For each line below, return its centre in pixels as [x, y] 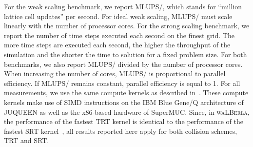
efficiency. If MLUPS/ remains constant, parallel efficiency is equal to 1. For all [122, 83]
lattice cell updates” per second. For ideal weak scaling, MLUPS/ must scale [118, 16]
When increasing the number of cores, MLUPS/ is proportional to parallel [115, 73]
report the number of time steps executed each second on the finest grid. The [119, 35]
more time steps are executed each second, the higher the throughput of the [117, 45]
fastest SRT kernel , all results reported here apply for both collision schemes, [121, 131]
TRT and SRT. [27, 140]
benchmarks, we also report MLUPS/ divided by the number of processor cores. [123, 64]
